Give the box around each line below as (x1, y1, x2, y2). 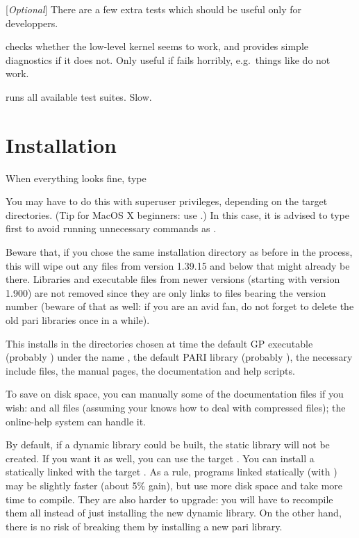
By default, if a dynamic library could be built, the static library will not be (6, 437, 330, 452)
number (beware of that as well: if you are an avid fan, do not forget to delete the (6, 299, 354, 313)
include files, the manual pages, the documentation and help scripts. (6, 363, 295, 377)
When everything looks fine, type (6, 170, 147, 185)
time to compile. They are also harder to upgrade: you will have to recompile (6, 491, 333, 506)
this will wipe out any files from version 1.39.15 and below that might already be (6, 258, 350, 272)
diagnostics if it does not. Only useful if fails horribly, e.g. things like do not (6, 52, 331, 67)
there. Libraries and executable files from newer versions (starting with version (6, 272, 340, 286)
